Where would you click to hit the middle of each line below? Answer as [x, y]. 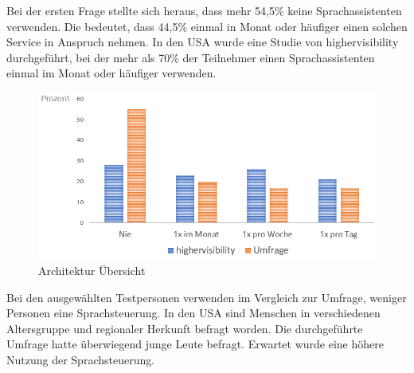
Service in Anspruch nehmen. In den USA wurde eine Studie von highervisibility [203, 42]
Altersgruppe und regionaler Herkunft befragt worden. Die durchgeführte [185, 328]
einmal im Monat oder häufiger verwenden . [111, 73]
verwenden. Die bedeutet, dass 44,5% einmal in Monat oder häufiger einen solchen [207, 26]
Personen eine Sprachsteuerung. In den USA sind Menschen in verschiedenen [193, 313]
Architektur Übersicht [92, 271]
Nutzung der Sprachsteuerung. [81, 360]
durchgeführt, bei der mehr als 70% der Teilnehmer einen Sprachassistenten [191, 57]
